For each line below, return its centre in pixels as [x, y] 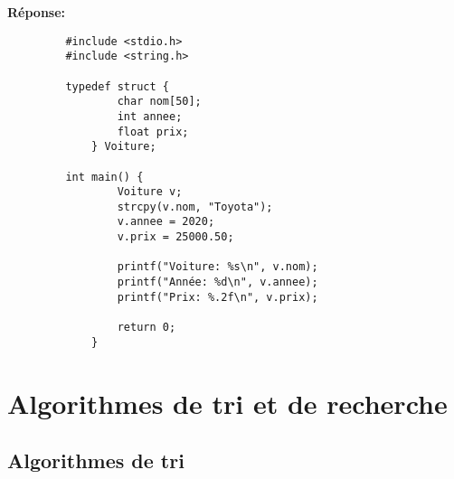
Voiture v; [150, 192]
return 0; [147, 328]
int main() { [104, 177]
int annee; [150, 116]
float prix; [153, 131]
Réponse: [37, 12]
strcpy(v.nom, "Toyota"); [195, 207]
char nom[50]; [159, 102]
